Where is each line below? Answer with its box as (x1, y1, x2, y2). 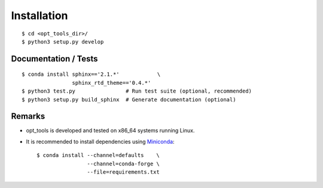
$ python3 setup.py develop (22, 38, 104, 45)
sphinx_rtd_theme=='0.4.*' (72, 79, 151, 86)
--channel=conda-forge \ (87, 160, 160, 167)
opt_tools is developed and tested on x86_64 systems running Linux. (26, 127, 195, 134)
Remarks (11, 111, 45, 122)
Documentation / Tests (11, 54, 98, 64)
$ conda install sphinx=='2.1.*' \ (22, 71, 161, 78)
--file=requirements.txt (87, 168, 160, 175)
